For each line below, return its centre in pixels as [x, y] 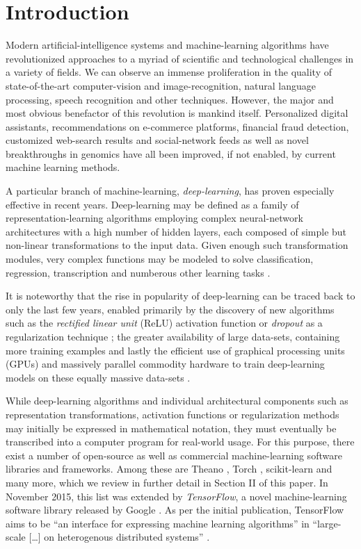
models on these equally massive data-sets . [98, 377]
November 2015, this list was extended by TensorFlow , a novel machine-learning [176, 496]
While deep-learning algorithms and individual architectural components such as [177, 401]
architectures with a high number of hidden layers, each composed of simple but [176, 231]
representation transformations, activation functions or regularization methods [173, 414]
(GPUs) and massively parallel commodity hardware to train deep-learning [165, 364]
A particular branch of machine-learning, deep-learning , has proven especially [170, 191]
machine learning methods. [63, 167]
